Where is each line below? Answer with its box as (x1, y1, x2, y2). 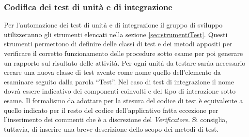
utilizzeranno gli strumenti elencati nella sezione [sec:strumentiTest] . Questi (4, 29, 228, 39)
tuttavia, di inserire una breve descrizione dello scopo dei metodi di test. (4, 123, 219, 134)
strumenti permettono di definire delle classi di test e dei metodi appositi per (4, 39, 233, 49)
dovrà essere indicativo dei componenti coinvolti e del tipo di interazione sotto (4, 86, 236, 96)
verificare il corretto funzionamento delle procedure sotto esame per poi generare (4, 48, 243, 58)
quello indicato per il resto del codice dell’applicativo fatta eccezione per (4, 105, 218, 115)
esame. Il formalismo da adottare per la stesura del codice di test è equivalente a (4, 95, 243, 105)
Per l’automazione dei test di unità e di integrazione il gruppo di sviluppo (4, 20, 223, 30)
